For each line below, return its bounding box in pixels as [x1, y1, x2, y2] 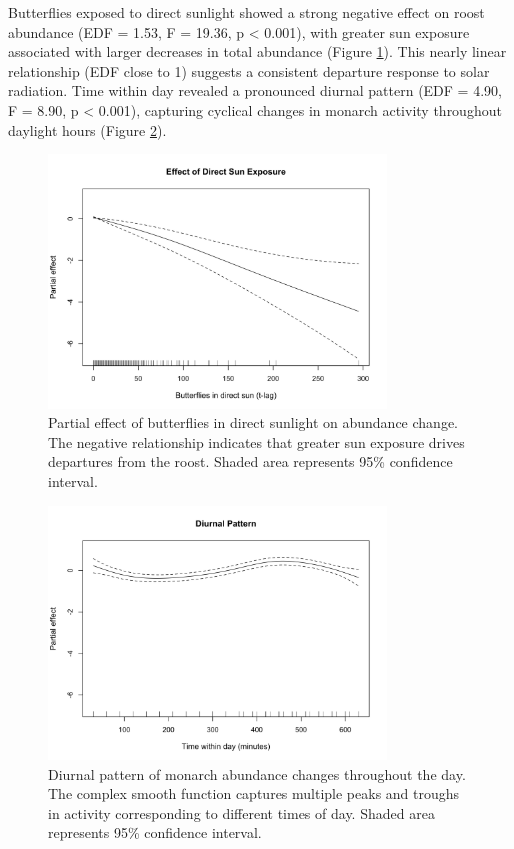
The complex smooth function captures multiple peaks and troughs [48, 783, 460, 804]
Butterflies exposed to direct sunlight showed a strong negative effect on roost [8, 2, 485, 22]
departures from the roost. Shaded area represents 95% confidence [48, 451, 453, 472]
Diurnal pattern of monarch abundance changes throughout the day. [48, 763, 466, 784]
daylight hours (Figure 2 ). [8, 119, 167, 140]
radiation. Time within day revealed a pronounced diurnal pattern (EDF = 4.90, [8, 80, 502, 101]
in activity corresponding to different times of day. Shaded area [48, 802, 435, 823]
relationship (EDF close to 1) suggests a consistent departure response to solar [8, 60, 490, 81]
